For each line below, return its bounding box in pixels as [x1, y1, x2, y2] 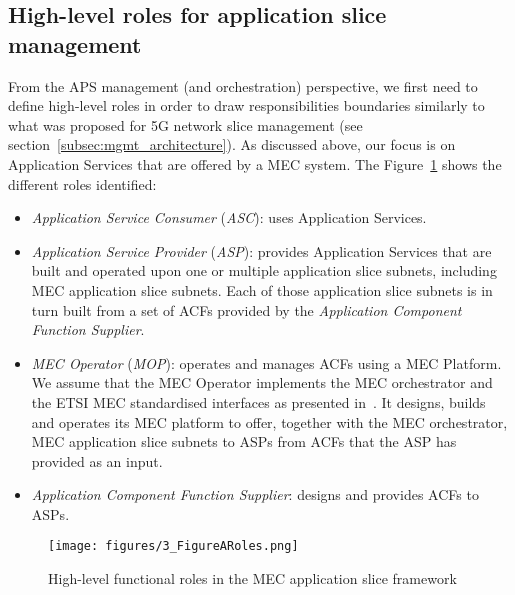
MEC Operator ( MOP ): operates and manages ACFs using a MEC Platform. [31, 352, 502, 373]
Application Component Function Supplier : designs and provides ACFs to [31, 484, 479, 505]
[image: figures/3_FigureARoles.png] [48, 539, 299, 554]
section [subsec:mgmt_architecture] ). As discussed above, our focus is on [8, 134, 456, 155]
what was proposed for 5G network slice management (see [8, 114, 363, 135]
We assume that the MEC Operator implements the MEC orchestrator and [31, 372, 493, 393]
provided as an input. [31, 450, 163, 471]
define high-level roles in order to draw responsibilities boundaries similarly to [8, 95, 485, 116]
